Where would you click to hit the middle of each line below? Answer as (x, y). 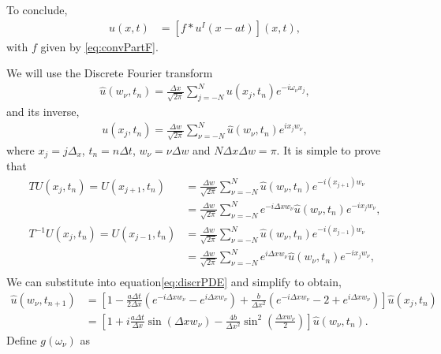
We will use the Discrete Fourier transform (110, 73)
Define (22, 339)
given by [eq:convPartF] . (99, 46)
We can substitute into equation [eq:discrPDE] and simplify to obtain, (174, 281)
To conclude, (37, 9)
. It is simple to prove (329, 149)
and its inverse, (43, 112)
